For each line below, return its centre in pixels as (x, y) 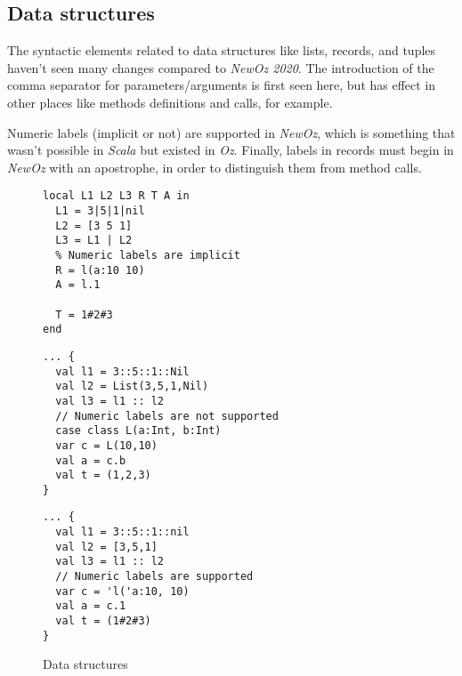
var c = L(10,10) (106, 445)
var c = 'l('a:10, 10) (122, 591)
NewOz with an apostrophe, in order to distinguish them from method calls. (215, 167)
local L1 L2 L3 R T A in (116, 196)
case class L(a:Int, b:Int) (138, 431)
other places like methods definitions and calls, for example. (170, 102)
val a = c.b (91, 460)
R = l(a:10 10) (100, 270)
